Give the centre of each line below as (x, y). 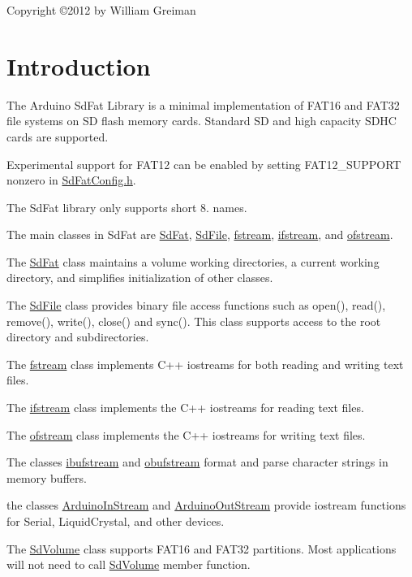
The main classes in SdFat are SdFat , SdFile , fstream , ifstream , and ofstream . (200, 234)
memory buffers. (47, 477)
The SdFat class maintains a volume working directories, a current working (193, 261)
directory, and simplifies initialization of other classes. (140, 278)
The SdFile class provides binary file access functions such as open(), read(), (196, 305)
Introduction (79, 65)
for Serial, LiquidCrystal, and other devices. (116, 521)
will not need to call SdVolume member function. (129, 564)
